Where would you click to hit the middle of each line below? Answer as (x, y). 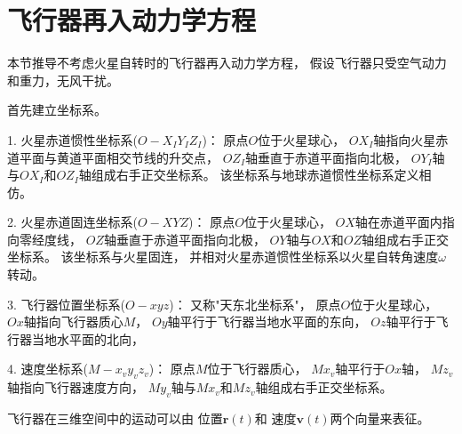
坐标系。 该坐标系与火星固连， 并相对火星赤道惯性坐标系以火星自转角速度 (223, 257)
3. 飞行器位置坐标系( (66, 304)
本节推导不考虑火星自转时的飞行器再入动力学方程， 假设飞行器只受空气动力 (227, 63)
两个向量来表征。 (380, 418)
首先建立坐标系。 (57, 110)
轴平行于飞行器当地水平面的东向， (267, 321)
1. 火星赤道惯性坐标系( (72, 139)
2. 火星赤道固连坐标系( (72, 222)
